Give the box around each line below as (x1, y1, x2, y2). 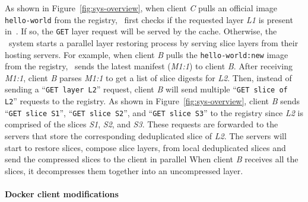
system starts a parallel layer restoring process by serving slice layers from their (8, 36, 299, 49)
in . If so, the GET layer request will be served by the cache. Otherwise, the (5, 25, 277, 37)
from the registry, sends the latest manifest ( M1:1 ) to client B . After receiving (5, 60, 293, 72)
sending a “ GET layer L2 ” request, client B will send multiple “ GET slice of (5, 83, 288, 95)
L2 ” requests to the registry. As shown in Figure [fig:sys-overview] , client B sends (5, 95, 300, 107)
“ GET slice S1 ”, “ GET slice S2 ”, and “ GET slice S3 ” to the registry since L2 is (5, 106, 303, 118)
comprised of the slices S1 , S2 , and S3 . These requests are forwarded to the (5, 118, 278, 130)
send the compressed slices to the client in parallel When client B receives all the (5, 153, 299, 165)
